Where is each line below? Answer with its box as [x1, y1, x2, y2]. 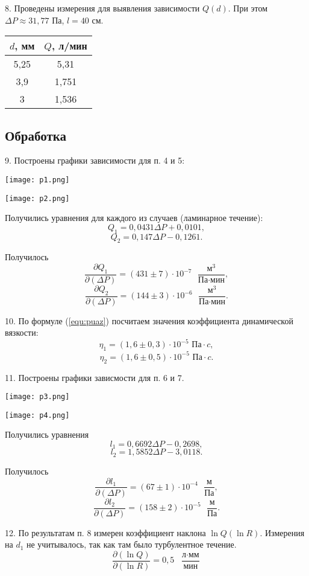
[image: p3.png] [5, 392, 70, 402]
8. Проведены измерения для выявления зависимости [5, 2, 200, 14]
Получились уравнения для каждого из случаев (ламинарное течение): [5, 211, 263, 224]
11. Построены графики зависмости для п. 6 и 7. [5, 371, 184, 383]
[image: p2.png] [5, 194, 70, 203]
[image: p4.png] [5, 411, 70, 420]
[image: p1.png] [5, 175, 70, 184]
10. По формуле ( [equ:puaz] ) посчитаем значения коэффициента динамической [5, 314, 293, 327]
